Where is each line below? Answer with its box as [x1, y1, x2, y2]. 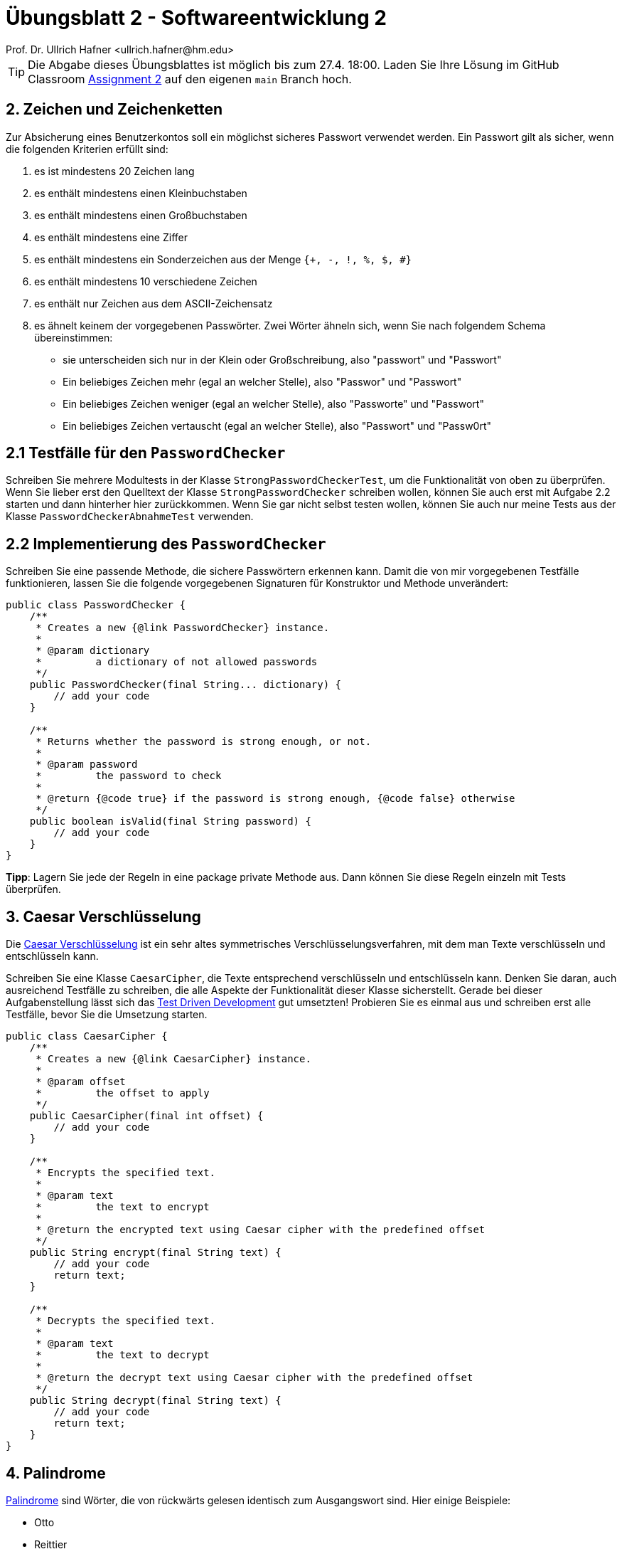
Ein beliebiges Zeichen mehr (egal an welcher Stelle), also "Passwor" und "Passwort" [63, 375, 462, 388]
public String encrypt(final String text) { [29, 1247, 281, 1259]
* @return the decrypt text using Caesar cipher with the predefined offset [36, 1372, 473, 1384]
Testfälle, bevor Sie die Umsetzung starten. [6, 1008, 208, 1021]
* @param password [36, 758, 138, 771]
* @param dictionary [36, 645, 150, 657]
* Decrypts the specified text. [36, 1315, 216, 1327]
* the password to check [36, 770, 222, 782]
